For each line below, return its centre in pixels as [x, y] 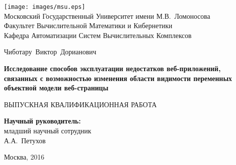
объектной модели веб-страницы [56, 88]
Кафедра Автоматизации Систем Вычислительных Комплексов [98, 35]
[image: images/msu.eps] [45, 7]
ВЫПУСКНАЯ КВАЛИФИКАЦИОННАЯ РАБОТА [80, 104]
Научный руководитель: [42, 121]
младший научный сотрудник [48, 130]
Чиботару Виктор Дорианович [50, 52]
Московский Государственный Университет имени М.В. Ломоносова [107, 16]
